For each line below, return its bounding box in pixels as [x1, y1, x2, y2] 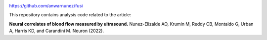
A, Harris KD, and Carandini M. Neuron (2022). [9, 28, 104, 34]
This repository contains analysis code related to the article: [9, 12, 131, 18]
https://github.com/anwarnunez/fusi [9, 3, 83, 8]
